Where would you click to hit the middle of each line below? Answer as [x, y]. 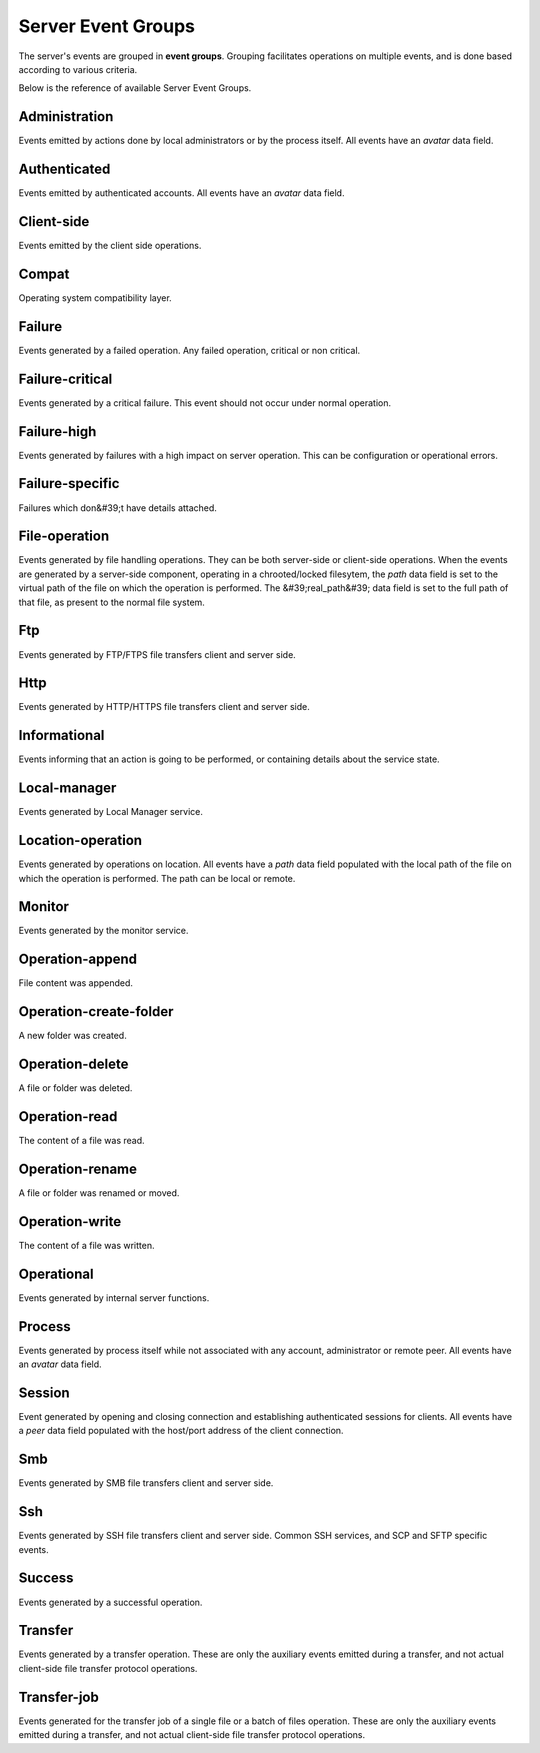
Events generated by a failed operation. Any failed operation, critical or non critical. [189, 350]
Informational [61, 735]
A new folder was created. [72, 1036]
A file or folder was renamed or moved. [99, 1193]
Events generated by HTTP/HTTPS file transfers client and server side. [164, 707]
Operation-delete [73, 1064]
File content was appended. [76, 983]
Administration [66, 116]
